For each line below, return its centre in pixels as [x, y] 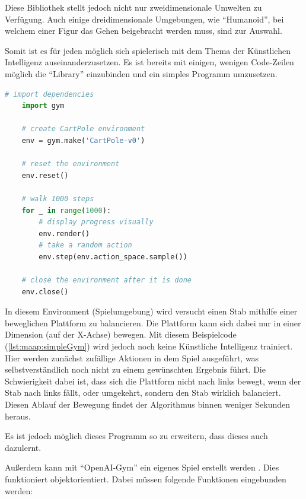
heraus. [18, 416]
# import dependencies [50, 94]
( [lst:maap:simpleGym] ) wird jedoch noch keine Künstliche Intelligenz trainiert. [149, 346]
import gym [43, 106]
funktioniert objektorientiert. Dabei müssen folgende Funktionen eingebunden [146, 479]
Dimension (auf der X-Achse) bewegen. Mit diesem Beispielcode [121, 334]
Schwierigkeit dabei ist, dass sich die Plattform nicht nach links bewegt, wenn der [153, 381]
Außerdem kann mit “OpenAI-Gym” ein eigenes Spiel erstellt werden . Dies [142, 467]
